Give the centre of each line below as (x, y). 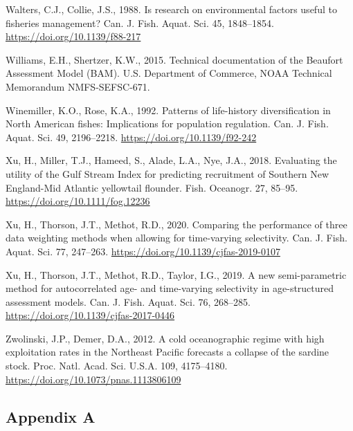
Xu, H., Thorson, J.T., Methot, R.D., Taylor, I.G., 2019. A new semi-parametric (176, 274)
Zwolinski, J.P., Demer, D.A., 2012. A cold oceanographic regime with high (165, 338)
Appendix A (51, 416)
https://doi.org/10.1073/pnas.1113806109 (93, 379)
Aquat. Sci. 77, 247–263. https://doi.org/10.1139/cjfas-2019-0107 (143, 251)
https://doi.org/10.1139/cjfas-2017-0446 (90, 315)
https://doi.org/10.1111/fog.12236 (78, 201)
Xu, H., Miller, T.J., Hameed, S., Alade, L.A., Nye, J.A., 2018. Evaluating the (171, 160)
